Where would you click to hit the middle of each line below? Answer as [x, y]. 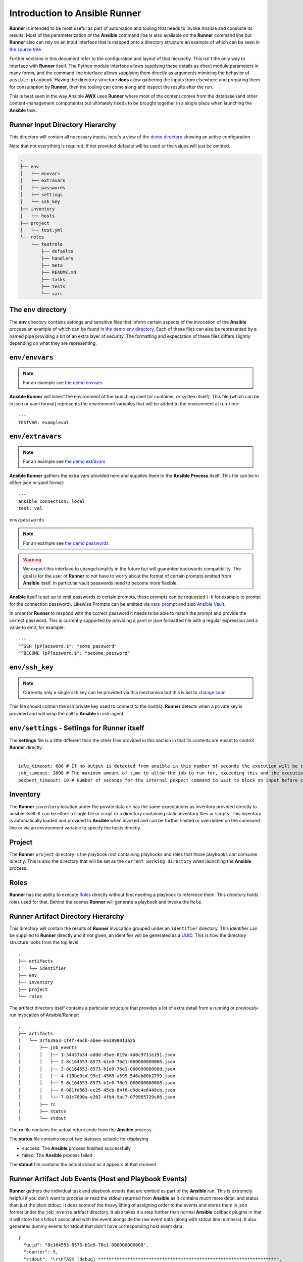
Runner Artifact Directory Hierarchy [67, 916]
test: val [30, 508]
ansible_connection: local [52, 501]
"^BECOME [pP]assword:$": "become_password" [74, 653]
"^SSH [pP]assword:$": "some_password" [68, 646]
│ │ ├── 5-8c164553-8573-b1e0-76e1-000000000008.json [97, 1083]
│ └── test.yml [41, 230]
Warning [32, 559]
